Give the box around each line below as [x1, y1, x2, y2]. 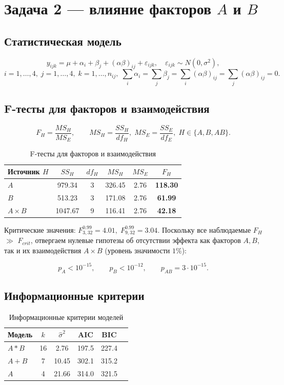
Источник [8, 166, 40, 177]
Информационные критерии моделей [9, 311, 124, 322]
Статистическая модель [4, 33, 121, 49]
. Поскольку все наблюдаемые [157, 224, 251, 235]
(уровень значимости [105, 245, 170, 255]
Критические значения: [4, 224, 76, 235]
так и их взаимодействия [4, 245, 82, 255]
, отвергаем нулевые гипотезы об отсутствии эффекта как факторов [30, 235, 241, 246]
